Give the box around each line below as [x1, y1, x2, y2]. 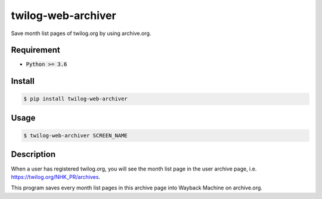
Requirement [11, 45, 61, 55]
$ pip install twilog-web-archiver [23, 96, 128, 102]
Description [11, 149, 56, 160]
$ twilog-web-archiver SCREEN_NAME [23, 132, 128, 139]
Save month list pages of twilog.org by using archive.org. [11, 30, 151, 37]
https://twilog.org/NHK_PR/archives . [11, 173, 101, 181]
